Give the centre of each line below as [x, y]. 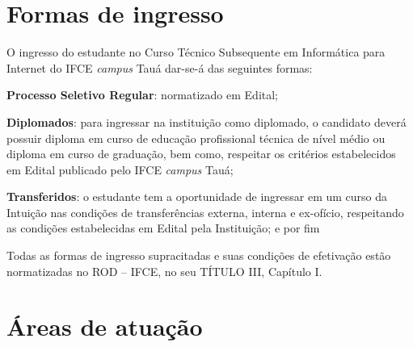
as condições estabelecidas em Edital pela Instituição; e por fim [163, 228]
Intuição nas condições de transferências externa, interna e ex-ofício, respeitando [205, 212]
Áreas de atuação [105, 326]
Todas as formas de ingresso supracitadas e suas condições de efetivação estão [199, 255]
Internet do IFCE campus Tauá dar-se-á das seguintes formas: [160, 67]
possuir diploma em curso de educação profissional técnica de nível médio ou [196, 138]
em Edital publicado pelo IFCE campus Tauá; [120, 169]
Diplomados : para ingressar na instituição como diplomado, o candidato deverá [206, 121]
